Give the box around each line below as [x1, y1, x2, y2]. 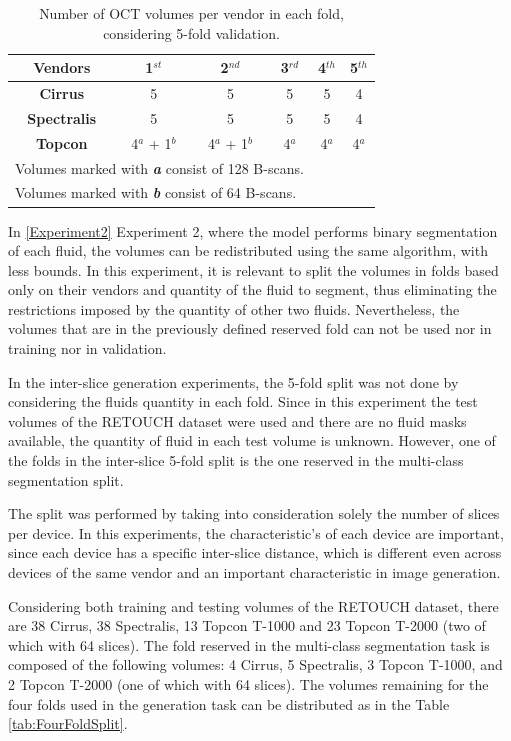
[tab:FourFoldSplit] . [8, 713, 128, 734]
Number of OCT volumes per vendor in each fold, [39, 3, 344, 23]
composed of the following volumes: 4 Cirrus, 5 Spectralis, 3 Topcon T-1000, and [8, 654, 503, 675]
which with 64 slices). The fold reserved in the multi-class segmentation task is [8, 634, 490, 655]
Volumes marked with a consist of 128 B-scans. [15, 157, 304, 178]
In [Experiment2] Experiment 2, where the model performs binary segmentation [8, 220, 498, 241]
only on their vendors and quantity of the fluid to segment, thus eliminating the [8, 279, 497, 300]
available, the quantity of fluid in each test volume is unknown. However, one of [8, 430, 496, 451]
